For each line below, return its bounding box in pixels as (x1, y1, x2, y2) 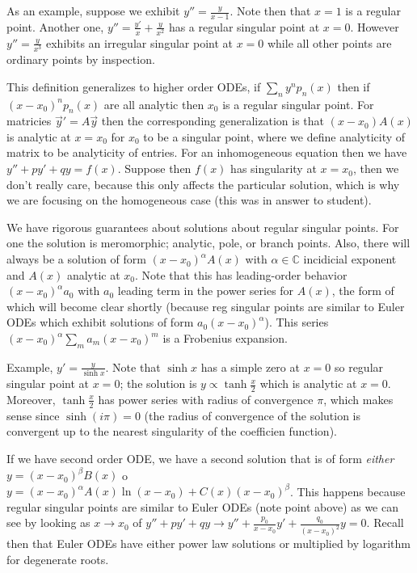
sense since (6, 407, 60, 423)
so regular (334, 358, 384, 375)
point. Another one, (6, 18, 104, 35)
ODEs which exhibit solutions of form (6, 314, 194, 331)
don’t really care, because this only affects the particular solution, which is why (6, 175, 400, 192)
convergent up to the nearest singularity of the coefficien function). (6, 423, 337, 440)
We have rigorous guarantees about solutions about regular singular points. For (6, 218, 399, 235)
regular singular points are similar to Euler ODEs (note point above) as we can (6, 498, 398, 515)
